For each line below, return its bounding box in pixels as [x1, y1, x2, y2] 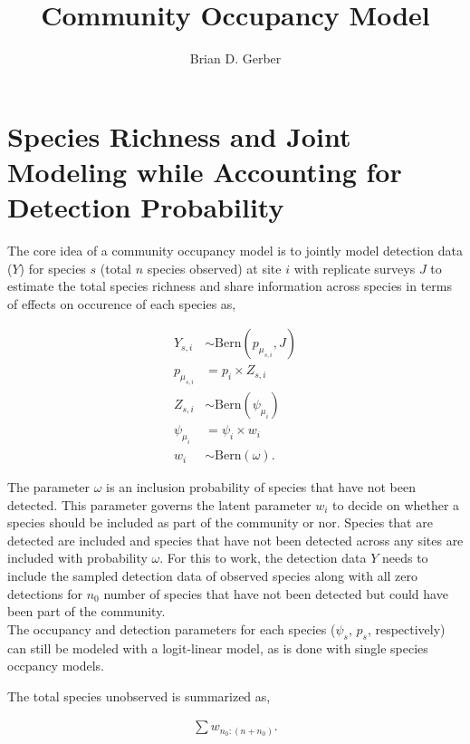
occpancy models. [7, 656, 105, 675]
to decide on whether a [332, 495, 460, 514]
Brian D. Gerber [189, 49, 282, 68]
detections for [7, 584, 82, 603]
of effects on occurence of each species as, [7, 294, 236, 313]
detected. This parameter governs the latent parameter [7, 495, 312, 514]
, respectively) [367, 619, 446, 638]
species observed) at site [147, 258, 282, 277]
